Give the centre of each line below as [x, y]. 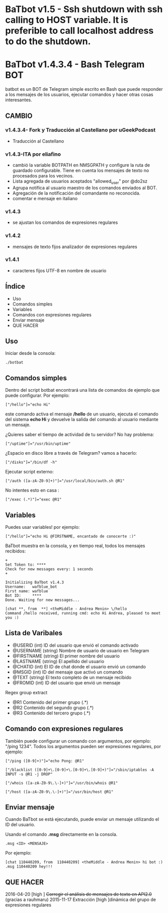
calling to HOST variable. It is [67, 20]
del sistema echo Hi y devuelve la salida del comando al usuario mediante [82, 419]
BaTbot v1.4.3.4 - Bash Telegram [75, 65]
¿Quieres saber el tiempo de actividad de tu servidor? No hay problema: [80, 435]
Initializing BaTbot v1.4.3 [35, 583]
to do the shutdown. [48, 42]
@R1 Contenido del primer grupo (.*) [50, 702]
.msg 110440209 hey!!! [29, 867]
